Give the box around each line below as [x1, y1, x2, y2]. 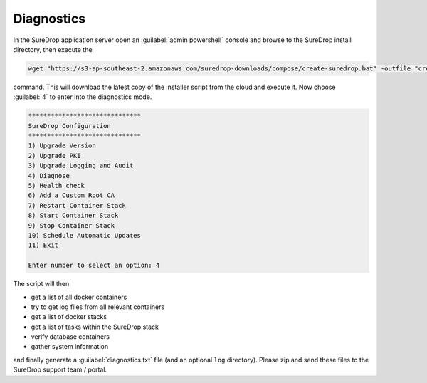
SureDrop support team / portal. [13, 365, 107, 374]
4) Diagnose [28, 172, 70, 179]
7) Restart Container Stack [28, 201, 126, 209]
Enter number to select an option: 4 [28, 261, 160, 270]
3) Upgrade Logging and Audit [28, 162, 134, 170]
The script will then [13, 280, 70, 288]
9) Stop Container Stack [28, 221, 115, 229]
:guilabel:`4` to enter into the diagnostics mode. [13, 93, 152, 101]
